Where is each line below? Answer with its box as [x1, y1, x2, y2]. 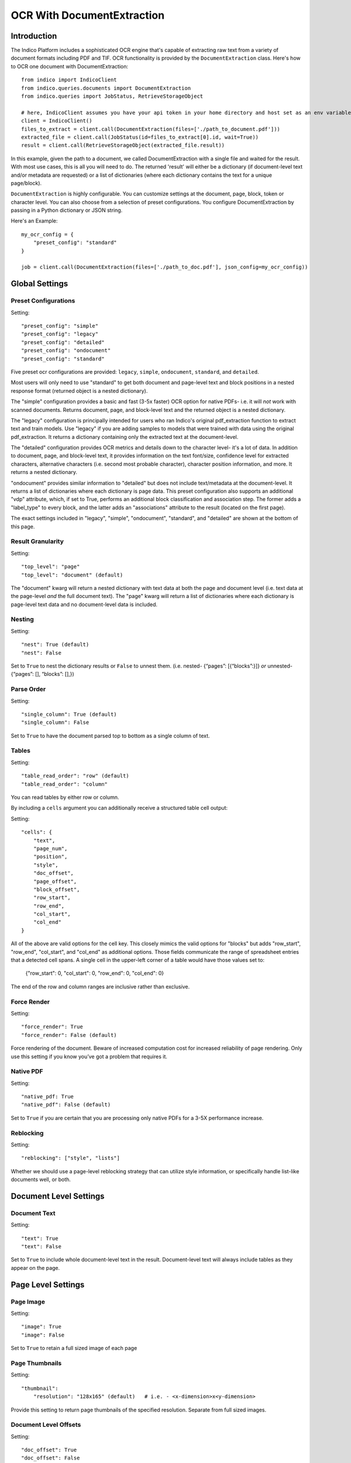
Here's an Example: [11, 217, 58, 225]
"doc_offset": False [21, 1455, 80, 1461]
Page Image [11, 1297, 45, 1306]
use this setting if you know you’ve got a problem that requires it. [11, 1053, 168, 1060]
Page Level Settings [11, 1279, 85, 1290]
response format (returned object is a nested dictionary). [11, 387, 148, 394]
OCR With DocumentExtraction [11, 9, 165, 22]
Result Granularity [11, 537, 64, 545]
